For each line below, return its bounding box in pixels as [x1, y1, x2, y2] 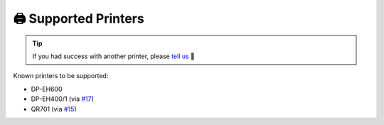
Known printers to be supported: [13, 72, 109, 80]
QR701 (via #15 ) [31, 104, 78, 113]
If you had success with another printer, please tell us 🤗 [32, 52, 196, 60]
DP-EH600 [31, 85, 63, 93]
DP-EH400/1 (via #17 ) [31, 94, 94, 103]
